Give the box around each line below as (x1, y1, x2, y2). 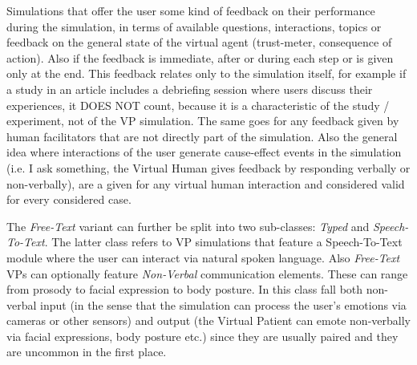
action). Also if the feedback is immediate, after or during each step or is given (6, 49, 394, 66)
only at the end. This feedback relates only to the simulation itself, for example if (6, 65, 407, 82)
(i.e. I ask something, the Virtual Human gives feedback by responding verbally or (6, 159, 411, 176)
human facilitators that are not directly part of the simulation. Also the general (6, 128, 398, 144)
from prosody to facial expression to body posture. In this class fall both (6, 281, 363, 298)
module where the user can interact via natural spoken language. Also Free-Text (6, 249, 400, 266)
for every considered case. (6, 191, 132, 208)
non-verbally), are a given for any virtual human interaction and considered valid (6, 175, 405, 192)
